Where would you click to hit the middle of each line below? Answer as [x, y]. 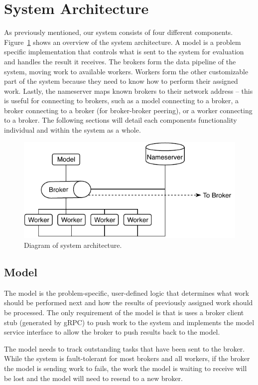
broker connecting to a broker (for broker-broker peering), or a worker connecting [128, 110]
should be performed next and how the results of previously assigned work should [129, 302]
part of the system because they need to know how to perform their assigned [121, 81]
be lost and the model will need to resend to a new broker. [93, 378]
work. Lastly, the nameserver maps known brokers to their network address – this [129, 91]
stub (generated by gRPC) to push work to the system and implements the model [129, 322]
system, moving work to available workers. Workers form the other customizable [126, 71]
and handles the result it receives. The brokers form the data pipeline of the [120, 61]
